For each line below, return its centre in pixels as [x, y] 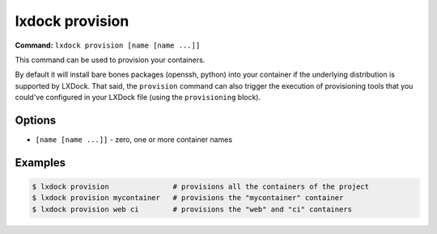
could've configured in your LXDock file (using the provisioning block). [138, 98]
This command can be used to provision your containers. [110, 60]
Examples [40, 163]
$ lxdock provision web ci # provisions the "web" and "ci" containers [192, 209]
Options [36, 120]
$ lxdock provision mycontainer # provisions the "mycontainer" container [188, 198]
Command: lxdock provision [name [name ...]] [108, 45]
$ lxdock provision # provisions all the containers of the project [201, 187]
